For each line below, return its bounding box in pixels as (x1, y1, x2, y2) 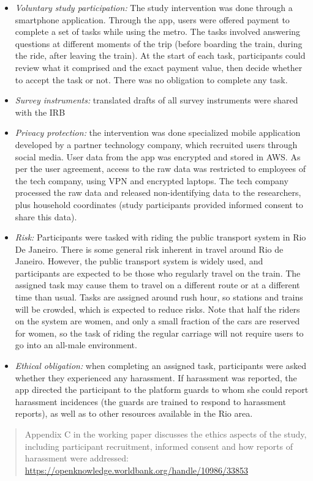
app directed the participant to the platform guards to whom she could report (15, 383, 309, 396)
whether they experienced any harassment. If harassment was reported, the (15, 371, 297, 384)
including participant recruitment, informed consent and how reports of (25, 439, 293, 452)
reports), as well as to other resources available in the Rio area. (15, 407, 253, 420)
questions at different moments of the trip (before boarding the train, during (15, 37, 303, 50)
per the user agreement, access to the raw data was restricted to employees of (15, 162, 306, 175)
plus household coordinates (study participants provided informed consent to (15, 198, 303, 211)
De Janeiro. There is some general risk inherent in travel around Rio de (15, 242, 284, 255)
